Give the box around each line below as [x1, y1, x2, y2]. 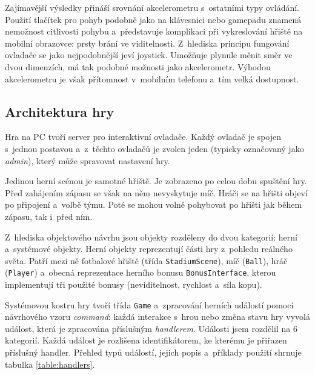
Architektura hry [5, 102, 114, 121]
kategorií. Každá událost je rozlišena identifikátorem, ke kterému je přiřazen [5, 334, 287, 347]
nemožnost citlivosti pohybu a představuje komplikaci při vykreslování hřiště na [5, 25, 303, 38]
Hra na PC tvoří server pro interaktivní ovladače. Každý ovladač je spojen [5, 130, 281, 143]
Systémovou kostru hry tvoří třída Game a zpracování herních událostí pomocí [5, 298, 294, 311]
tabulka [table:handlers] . [5, 357, 95, 370]
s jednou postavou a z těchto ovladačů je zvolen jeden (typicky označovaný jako [5, 142, 304, 154]
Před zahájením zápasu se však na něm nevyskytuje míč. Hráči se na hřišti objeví [5, 186, 308, 199]
